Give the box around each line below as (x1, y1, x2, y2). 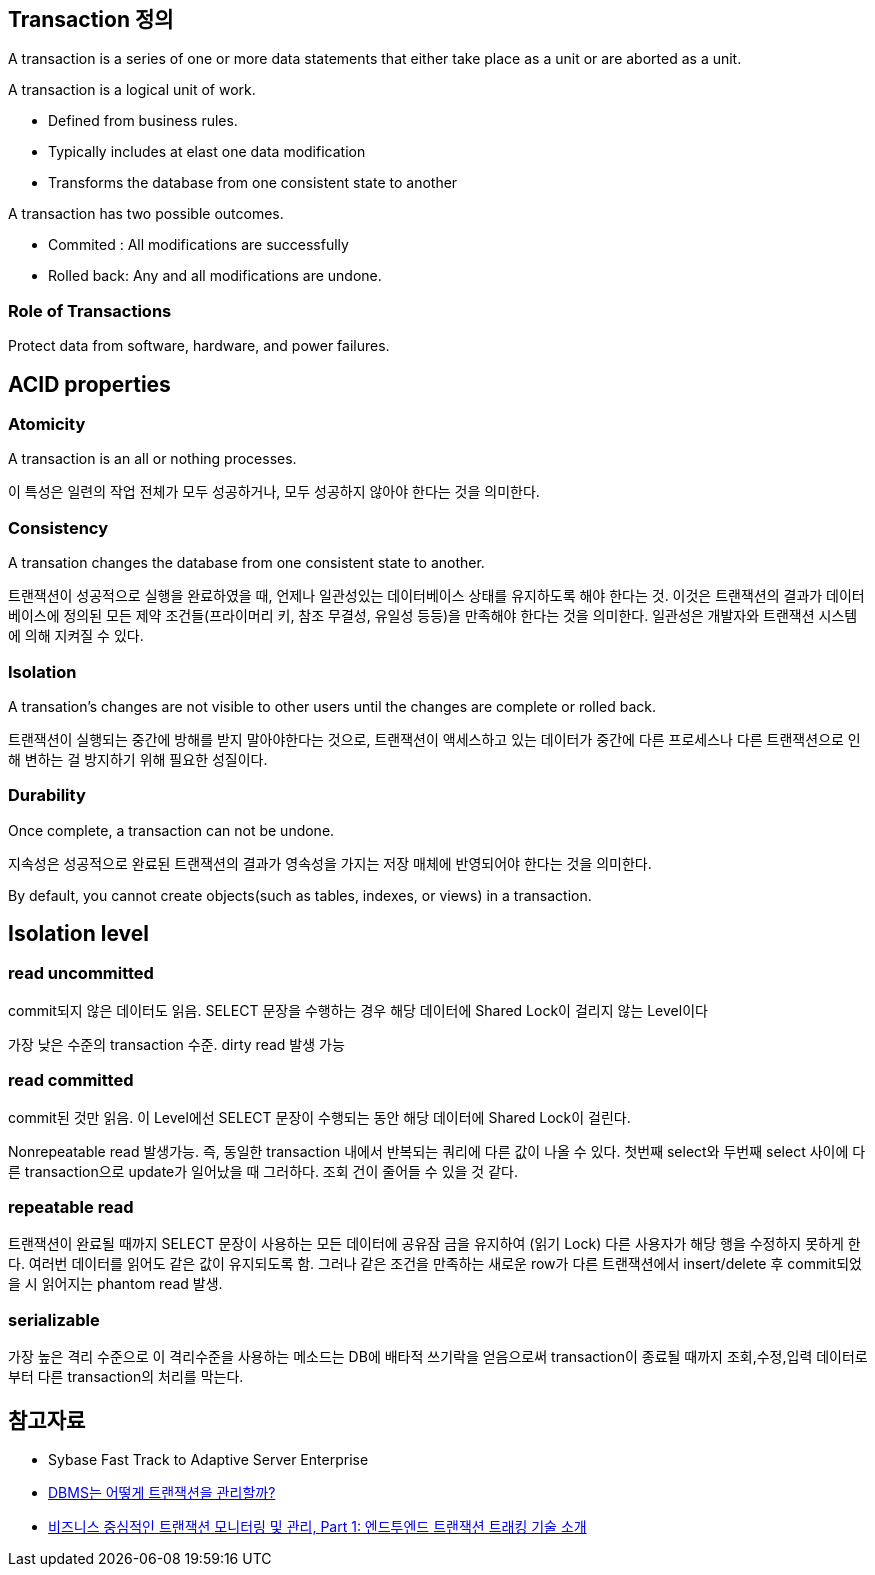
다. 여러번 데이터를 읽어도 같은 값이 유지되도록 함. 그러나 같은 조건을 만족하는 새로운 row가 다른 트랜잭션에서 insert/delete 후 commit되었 (8, 1255, 862, 1273)
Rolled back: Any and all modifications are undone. (48, 267, 382, 285)
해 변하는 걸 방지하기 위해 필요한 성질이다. (8, 750, 268, 768)
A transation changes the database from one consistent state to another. (8, 554, 485, 572)
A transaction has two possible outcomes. (8, 205, 284, 223)
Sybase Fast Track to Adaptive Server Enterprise (48, 1450, 369, 1468)
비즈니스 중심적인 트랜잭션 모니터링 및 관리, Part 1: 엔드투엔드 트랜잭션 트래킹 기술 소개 (48, 1517, 587, 1535)
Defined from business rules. (48, 112, 238, 130)
